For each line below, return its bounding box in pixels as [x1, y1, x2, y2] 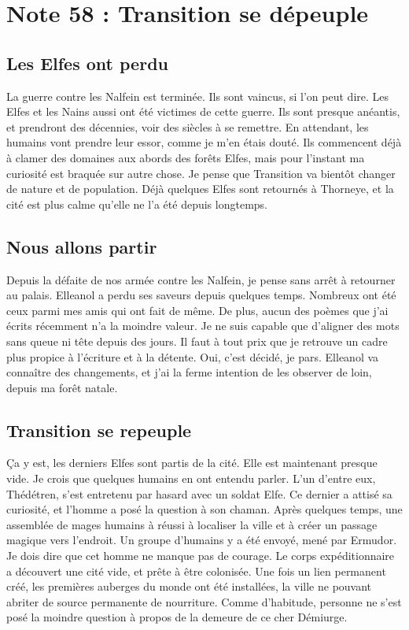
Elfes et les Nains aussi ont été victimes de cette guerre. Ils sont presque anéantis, [6, 103, 400, 120]
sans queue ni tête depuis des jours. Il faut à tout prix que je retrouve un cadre [6, 332, 388, 349]
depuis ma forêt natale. [6, 379, 118, 395]
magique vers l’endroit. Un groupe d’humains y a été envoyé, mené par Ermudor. [6, 532, 397, 548]
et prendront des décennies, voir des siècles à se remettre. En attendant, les [6, 118, 369, 135]
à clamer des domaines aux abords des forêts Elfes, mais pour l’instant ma [6, 149, 365, 165]
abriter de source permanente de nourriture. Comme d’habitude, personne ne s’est [6, 593, 402, 610]
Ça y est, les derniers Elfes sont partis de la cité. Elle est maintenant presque [6, 454, 378, 471]
